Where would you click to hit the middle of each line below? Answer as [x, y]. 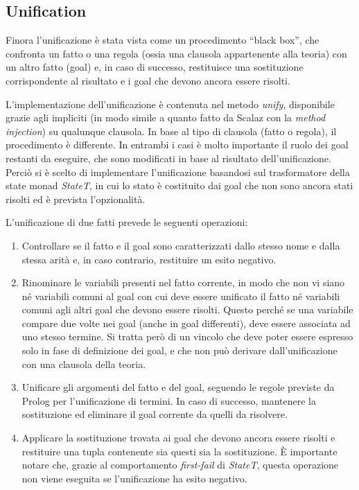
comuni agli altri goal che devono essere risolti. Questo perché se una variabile [187, 309]
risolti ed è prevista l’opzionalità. [76, 199]
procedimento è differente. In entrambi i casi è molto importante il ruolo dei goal [177, 145]
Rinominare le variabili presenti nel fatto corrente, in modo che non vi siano [183, 282]
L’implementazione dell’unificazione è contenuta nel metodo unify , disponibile [170, 104]
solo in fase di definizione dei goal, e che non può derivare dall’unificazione [179, 350]
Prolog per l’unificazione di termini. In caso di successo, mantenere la [169, 400]
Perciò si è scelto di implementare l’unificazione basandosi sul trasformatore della [178, 172]
